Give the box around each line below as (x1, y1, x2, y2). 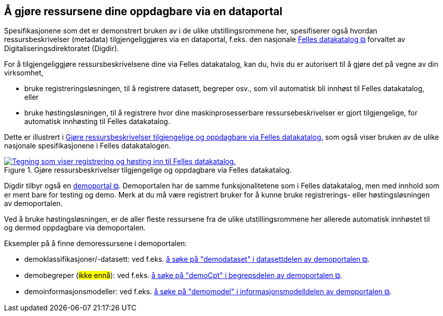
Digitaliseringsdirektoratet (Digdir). (4, 44, 119, 53)
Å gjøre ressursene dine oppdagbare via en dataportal (4, 5, 283, 18)
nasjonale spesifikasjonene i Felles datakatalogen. (4, 141, 171, 150)
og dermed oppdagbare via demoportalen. (4, 223, 146, 232)
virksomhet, (4, 68, 44, 77)
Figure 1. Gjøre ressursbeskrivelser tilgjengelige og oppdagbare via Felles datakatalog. (4, 166, 292, 175)
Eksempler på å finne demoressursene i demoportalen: (4, 239, 187, 248)
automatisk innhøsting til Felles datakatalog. (24, 117, 170, 126)
